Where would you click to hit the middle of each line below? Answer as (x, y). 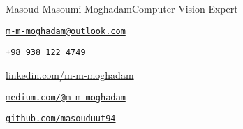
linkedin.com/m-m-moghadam (70, 74)
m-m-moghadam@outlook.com (66, 31)
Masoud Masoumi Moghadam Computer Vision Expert (122, 8)
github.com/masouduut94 (61, 119)
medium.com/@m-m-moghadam (66, 97)
